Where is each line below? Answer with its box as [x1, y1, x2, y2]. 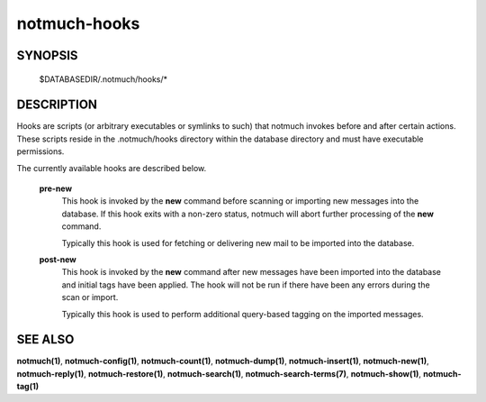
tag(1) [16, 381, 40, 392]
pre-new [39, 183, 72, 194]
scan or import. [61, 292, 119, 303]
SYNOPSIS [16, 48, 78, 63]
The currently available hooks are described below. [16, 162, 207, 173]
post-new [39, 253, 76, 265]
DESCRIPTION [16, 97, 98, 113]
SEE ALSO [16, 332, 75, 347]
